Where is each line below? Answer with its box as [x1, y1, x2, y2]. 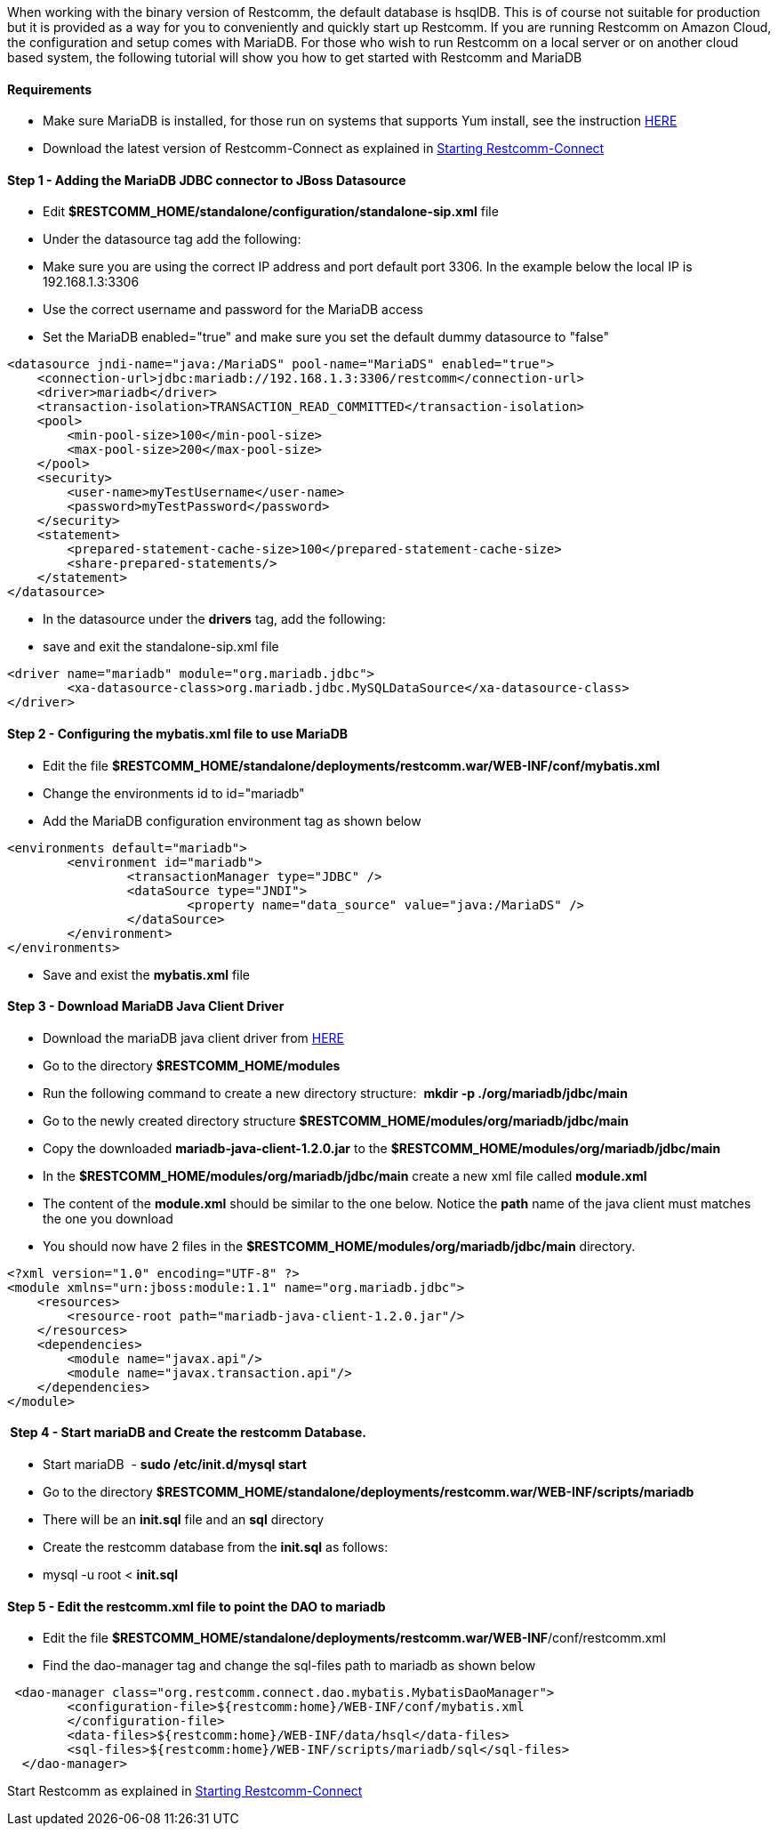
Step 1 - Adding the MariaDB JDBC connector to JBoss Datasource [7, 172, 406, 188]
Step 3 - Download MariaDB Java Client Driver [7, 998, 285, 1014]
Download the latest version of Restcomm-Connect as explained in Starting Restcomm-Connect [43, 141, 605, 157]
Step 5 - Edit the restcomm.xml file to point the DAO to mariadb [7, 1598, 386, 1614]
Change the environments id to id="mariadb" [43, 785, 305, 801]
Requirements [7, 81, 92, 97]
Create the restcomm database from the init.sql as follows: [43, 1539, 389, 1555]
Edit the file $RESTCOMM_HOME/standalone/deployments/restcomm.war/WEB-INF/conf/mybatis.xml [43, 757, 661, 773]
